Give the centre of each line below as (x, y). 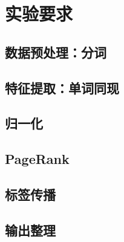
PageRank (37, 159)
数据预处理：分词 (56, 52)
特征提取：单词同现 (62, 87)
